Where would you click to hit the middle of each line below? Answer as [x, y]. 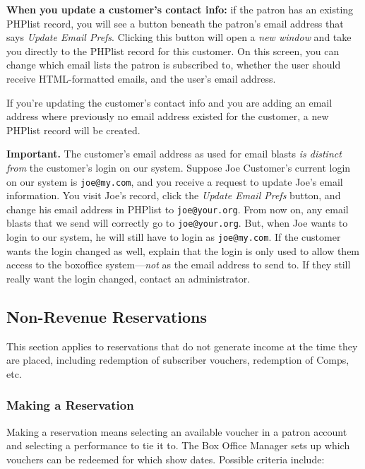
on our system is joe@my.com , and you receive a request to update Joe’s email [175, 181]
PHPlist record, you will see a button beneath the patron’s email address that [175, 23]
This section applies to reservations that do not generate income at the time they [182, 346]
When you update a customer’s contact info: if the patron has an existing [180, 9]
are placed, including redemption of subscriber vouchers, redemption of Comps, [178, 360]
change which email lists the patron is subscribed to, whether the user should [174, 65]
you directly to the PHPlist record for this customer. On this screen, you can [173, 51]
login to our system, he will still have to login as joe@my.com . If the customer [174, 237]
